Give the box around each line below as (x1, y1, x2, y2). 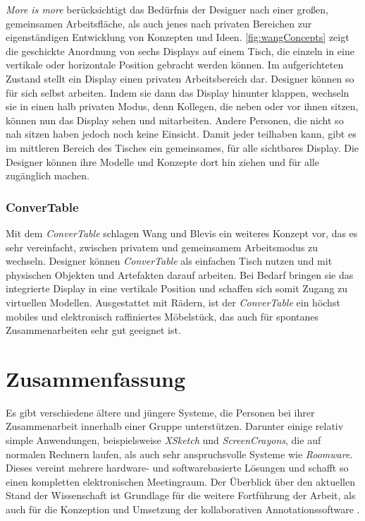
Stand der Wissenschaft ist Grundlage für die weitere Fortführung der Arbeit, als (6, 488, 356, 503)
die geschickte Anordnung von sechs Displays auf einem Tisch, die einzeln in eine (6, 43, 354, 58)
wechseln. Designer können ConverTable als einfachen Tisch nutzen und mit (6, 253, 333, 268)
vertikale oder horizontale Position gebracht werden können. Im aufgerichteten (6, 57, 344, 72)
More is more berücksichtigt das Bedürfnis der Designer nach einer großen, (6, 2, 328, 16)
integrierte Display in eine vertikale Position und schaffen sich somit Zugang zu (6, 281, 348, 296)
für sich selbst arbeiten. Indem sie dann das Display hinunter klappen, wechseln (6, 85, 349, 100)
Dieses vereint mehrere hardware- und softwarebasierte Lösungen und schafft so (6, 460, 349, 475)
